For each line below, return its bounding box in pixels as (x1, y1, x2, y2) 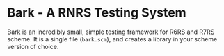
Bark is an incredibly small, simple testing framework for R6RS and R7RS (7, 28, 215, 36)
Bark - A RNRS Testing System (7, 5, 186, 21)
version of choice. (7, 42, 59, 50)
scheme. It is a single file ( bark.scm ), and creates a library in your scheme (7, 35, 218, 43)
